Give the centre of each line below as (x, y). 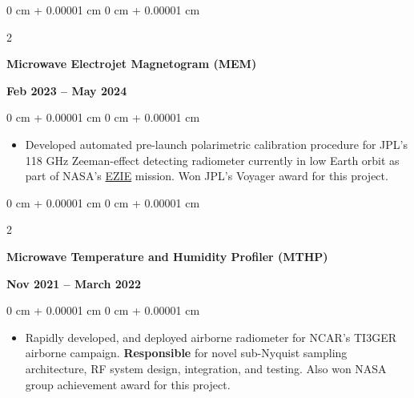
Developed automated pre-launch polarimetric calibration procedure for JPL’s (216, 144)
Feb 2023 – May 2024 (67, 90)
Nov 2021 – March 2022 (74, 283)
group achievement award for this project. (128, 384)
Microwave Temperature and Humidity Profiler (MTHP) (167, 256)
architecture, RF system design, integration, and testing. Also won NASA (206, 368)
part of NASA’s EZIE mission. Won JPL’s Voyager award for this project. (207, 176)
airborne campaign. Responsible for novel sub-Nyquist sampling (186, 353)
